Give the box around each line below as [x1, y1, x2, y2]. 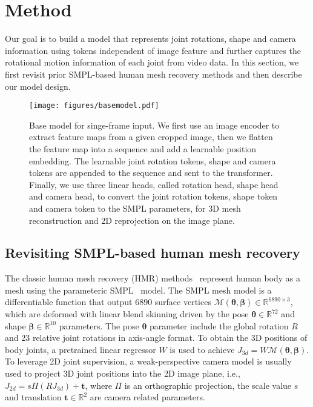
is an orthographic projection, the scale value [124, 378, 292, 391]
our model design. [5, 79, 71, 92]
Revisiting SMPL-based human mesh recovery [5, 243, 300, 262]
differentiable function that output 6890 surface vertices [5, 295, 211, 308]
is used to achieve [170, 343, 235, 355]
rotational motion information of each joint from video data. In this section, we [5, 56, 299, 69]
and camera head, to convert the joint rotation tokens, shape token [29, 190, 278, 203]
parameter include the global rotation [150, 319, 289, 332]
